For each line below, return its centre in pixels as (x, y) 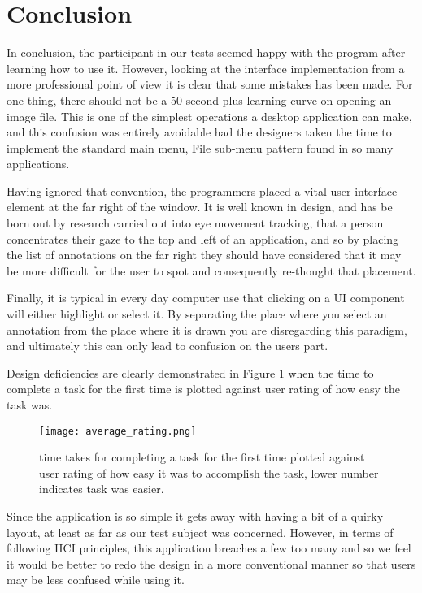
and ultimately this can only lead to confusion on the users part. (167, 346)
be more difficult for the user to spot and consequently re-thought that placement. (211, 270)
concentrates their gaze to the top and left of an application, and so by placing (203, 238)
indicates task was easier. (102, 489)
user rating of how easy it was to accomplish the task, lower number (209, 472)
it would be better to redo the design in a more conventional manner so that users (211, 563)
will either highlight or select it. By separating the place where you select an (197, 314)
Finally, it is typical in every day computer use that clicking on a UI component (206, 298)
